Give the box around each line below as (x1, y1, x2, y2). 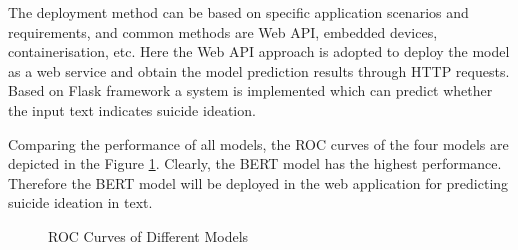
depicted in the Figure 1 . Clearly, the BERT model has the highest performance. (8, 153, 502, 174)
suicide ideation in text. (8, 192, 153, 213)
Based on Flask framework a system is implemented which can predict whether (8, 80, 493, 101)
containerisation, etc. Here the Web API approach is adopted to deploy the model (8, 41, 510, 62)
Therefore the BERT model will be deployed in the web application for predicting (8, 172, 509, 193)
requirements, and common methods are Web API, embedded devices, (8, 21, 438, 42)
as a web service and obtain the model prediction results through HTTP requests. (8, 60, 510, 81)
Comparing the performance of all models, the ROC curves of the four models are (8, 133, 509, 154)
